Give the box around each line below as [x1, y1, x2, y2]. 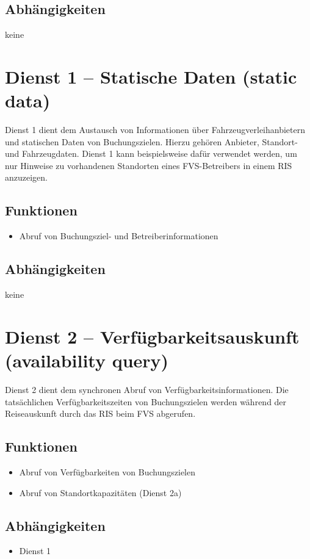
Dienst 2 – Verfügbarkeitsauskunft [5, 323, 300, 348]
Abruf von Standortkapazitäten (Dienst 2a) [19, 486, 182, 499]
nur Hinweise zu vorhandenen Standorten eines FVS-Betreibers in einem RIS [5, 159, 292, 171]
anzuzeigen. [5, 171, 48, 184]
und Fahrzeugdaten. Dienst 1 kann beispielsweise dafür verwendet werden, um [5, 147, 297, 160]
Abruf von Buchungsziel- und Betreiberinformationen [19, 229, 218, 242]
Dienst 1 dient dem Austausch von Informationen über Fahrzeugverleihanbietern [5, 123, 306, 136]
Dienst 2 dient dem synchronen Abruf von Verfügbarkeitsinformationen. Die [5, 383, 289, 395]
